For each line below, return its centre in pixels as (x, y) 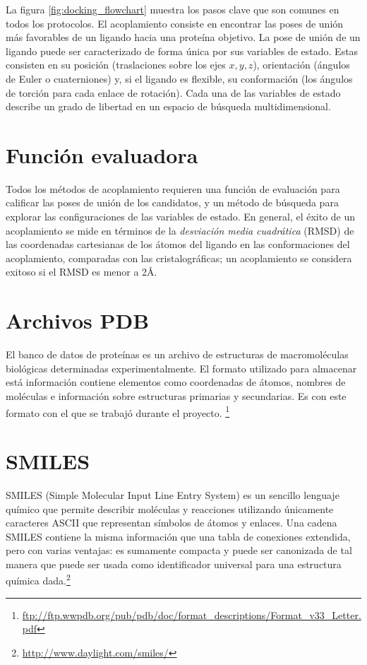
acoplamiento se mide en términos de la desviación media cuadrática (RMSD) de (180, 230)
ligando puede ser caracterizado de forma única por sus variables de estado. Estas (182, 51)
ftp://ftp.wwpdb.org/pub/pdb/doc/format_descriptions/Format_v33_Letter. (192, 614)
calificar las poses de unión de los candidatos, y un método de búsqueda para (172, 202)
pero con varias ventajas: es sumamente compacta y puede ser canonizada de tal (179, 550)
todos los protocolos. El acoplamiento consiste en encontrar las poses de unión (175, 23)
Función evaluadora (102, 154)
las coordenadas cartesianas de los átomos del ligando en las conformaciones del (178, 244)
